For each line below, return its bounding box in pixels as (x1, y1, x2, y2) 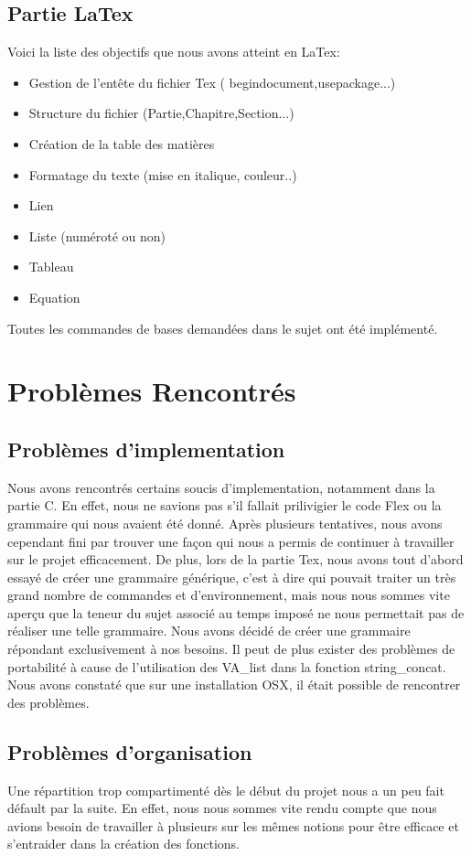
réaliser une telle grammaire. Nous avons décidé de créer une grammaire (7, 621, 411, 640)
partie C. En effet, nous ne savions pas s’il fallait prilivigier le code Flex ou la (7, 496, 442, 515)
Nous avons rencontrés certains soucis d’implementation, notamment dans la (7, 477, 435, 497)
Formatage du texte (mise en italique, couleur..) (28, 165, 297, 184)
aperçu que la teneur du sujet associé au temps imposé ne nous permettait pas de (7, 603, 465, 622)
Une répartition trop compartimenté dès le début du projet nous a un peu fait (7, 780, 444, 799)
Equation (28, 287, 80, 306)
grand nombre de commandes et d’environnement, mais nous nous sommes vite (7, 585, 450, 605)
